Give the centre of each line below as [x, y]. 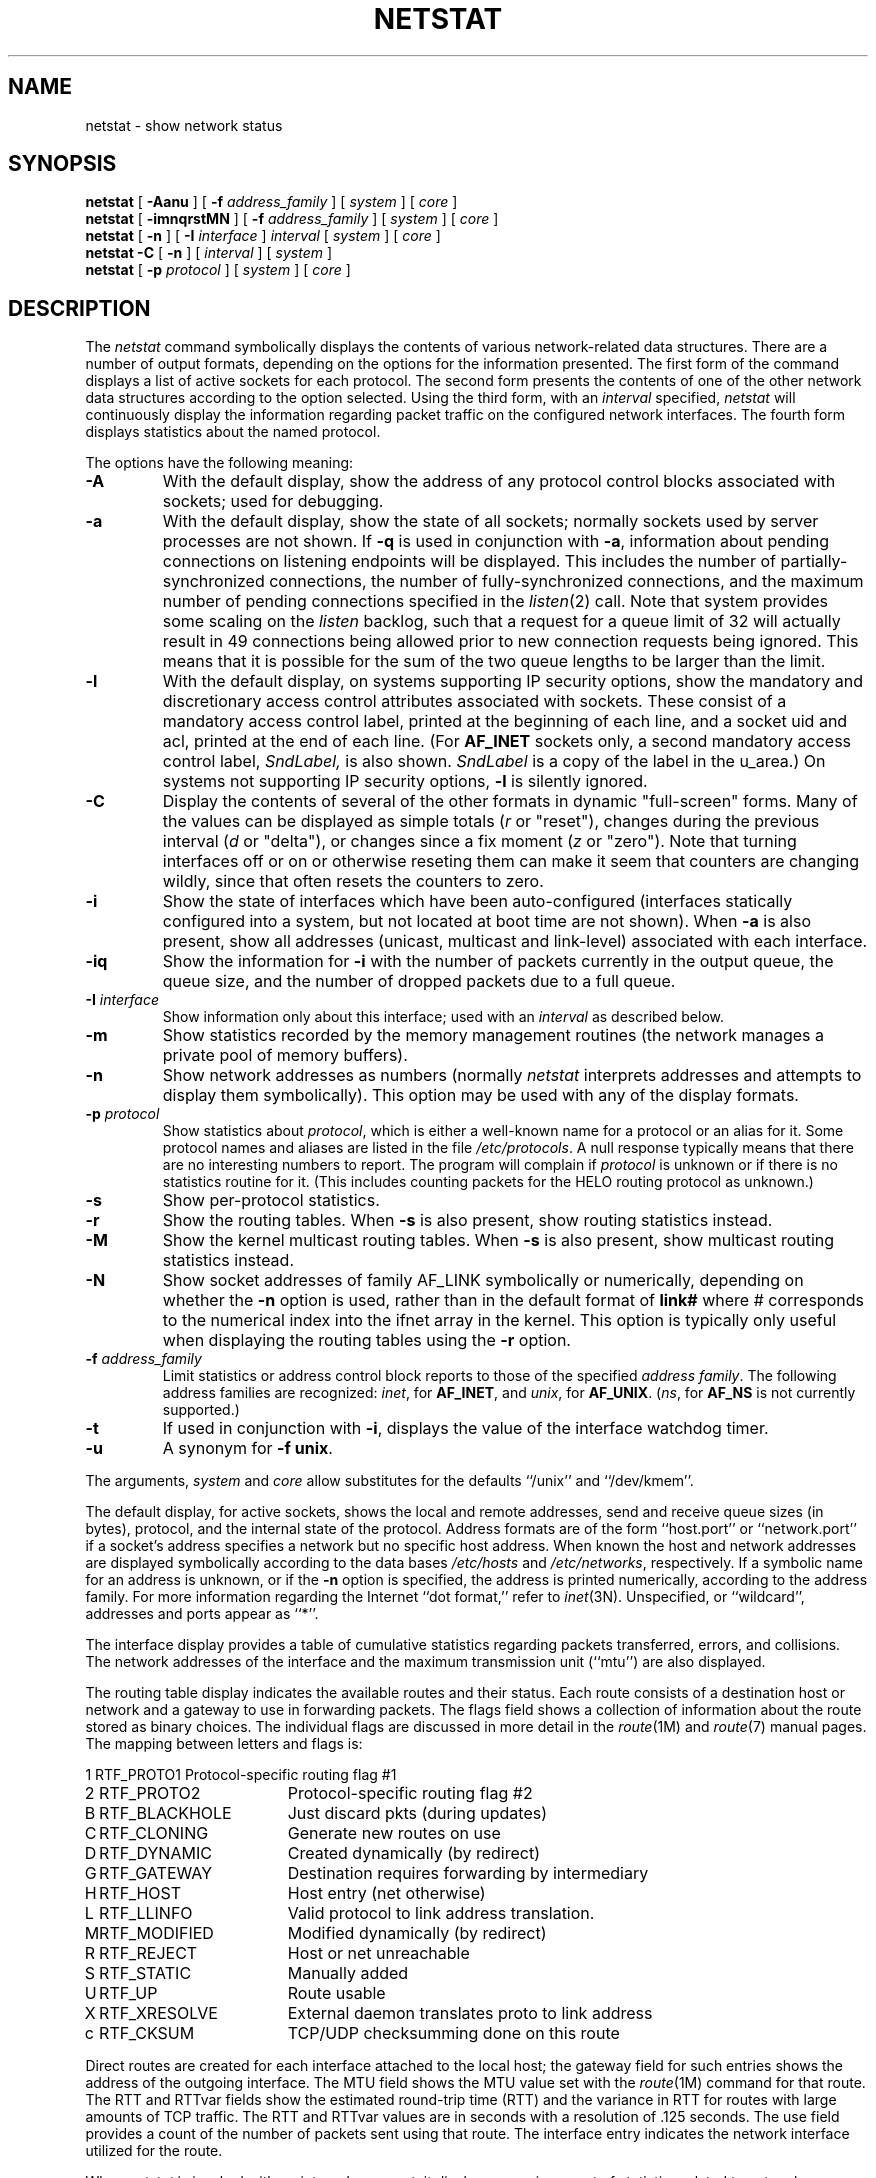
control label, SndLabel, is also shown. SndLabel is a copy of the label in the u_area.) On [494, 761]
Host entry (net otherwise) [386, 1893]
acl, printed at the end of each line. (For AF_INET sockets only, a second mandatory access [507, 741]
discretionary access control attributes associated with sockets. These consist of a [474, 701]
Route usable [336, 1993]
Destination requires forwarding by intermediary [468, 1873]
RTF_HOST [140, 1893]
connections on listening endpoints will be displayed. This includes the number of [469, 561]
